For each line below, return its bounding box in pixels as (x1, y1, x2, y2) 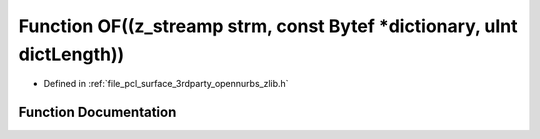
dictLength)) (18, 43, 125, 65)
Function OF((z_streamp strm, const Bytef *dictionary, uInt (18, 15, 519, 37)
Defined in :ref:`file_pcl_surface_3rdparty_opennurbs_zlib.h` (43, 78, 289, 90)
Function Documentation (18, 104, 177, 121)
